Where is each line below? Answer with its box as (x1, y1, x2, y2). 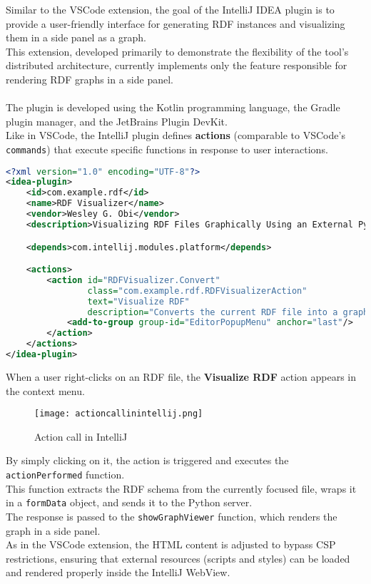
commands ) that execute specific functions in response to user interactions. (6, 141, 328, 156)
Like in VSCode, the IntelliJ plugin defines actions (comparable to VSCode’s (6, 128, 345, 143)
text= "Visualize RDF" (87, 296, 190, 307)
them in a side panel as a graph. (6, 30, 146, 45)
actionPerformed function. (6, 466, 125, 481)
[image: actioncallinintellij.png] (34, 409, 203, 419)
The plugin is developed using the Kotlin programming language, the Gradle (6, 100, 340, 115)
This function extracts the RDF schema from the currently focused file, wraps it (6, 481, 357, 496)
